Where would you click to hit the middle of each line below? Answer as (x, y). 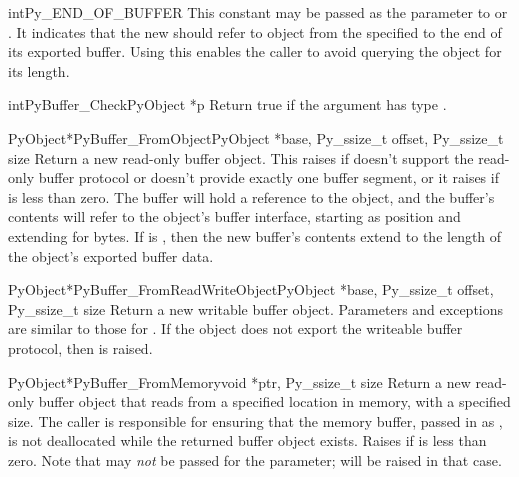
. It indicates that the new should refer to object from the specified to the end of (255, 31)
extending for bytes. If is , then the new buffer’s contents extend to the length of (255, 235)
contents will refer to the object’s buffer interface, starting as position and (234, 216)
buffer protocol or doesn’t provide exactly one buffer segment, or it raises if (268, 177)
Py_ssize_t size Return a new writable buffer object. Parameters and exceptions (256, 308)
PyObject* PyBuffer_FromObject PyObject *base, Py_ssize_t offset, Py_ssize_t (256, 137)
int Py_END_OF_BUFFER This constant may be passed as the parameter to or (258, 12)
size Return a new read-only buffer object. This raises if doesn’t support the (241, 157)
